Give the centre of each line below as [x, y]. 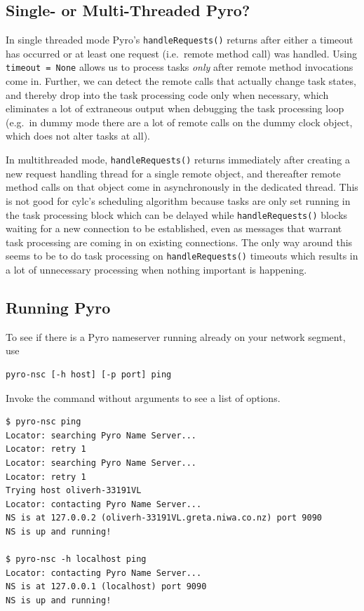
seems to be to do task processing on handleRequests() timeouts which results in [182, 256]
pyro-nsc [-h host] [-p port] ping [89, 375]
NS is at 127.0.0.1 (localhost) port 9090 [106, 587]
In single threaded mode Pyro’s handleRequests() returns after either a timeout [180, 40]
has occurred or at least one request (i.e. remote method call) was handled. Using [182, 53]
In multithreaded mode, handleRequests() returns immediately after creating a [178, 160]
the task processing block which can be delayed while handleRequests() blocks [177, 214]
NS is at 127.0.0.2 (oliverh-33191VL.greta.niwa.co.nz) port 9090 [164, 518]
